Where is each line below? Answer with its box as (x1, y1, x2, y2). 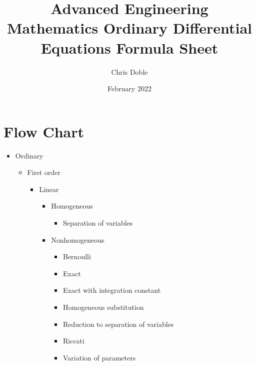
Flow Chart (3, 121, 84, 141)
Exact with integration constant (62, 285, 161, 295)
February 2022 (107, 83, 151, 94)
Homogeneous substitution (62, 301, 144, 312)
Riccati (62, 335, 84, 346)
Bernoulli (62, 251, 91, 262)
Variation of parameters (62, 352, 136, 362)
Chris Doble (111, 66, 148, 77)
